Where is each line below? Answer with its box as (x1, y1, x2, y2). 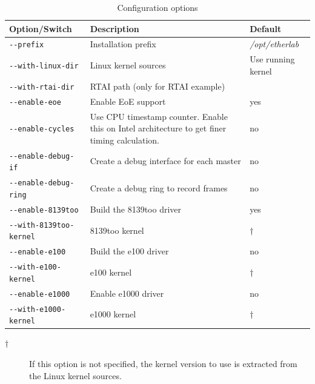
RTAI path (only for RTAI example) (90, 79, 225, 92)
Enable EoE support (90, 94, 166, 107)
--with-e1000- (9, 305, 66, 314)
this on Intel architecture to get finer (90, 122, 227, 134)
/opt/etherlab (250, 38, 299, 50)
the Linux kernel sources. (29, 369, 122, 382)
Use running (250, 53, 295, 65)
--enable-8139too (9, 205, 79, 214)
